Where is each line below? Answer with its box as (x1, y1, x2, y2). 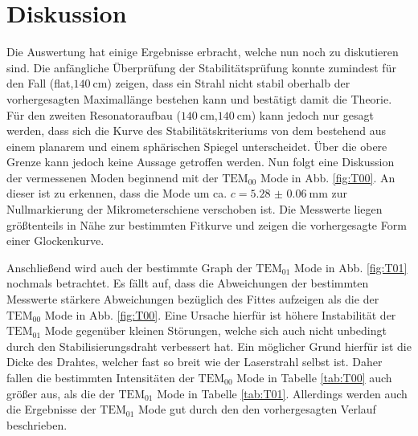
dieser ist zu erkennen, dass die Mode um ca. (6, 185, 227, 202)
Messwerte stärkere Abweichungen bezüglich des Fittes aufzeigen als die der (6, 291, 379, 308)
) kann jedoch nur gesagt (251, 106, 374, 123)
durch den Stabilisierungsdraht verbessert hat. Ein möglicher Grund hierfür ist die (6, 337, 412, 354)
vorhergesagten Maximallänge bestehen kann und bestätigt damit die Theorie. (6, 90, 392, 107)
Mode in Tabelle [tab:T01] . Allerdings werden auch (157, 385, 408, 401)
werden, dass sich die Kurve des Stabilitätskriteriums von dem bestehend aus (6, 122, 387, 139)
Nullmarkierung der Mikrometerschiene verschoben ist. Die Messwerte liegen (6, 201, 383, 218)
